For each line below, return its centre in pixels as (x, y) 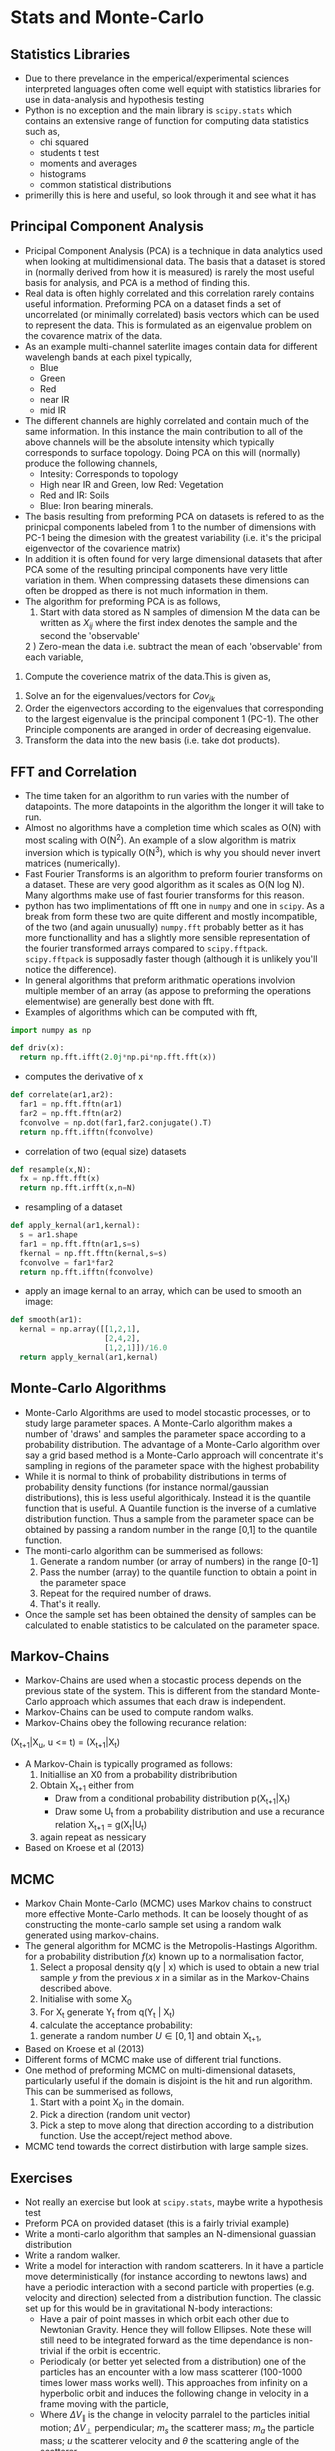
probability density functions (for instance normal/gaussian (147, 1487)
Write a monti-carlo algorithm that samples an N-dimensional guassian (170, 2234)
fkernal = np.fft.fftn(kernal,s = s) (93, 1253)
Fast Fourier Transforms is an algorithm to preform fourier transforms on (173, 873)
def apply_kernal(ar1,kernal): (75, 1226)
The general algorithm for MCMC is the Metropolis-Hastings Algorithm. (171, 1946)
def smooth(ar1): (46, 1320)
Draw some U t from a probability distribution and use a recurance (189, 1812)
